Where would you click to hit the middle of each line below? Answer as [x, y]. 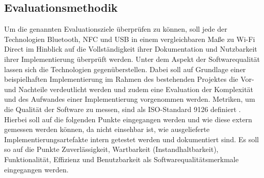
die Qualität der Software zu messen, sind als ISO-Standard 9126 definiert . [123, 109]
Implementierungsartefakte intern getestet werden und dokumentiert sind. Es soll [131, 139]
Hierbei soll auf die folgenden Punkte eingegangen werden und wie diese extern [128, 119]
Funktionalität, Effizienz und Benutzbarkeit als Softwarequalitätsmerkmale [121, 159]
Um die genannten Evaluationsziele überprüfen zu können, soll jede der [116, 29]
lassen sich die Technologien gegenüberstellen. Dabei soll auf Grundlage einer [125, 69]
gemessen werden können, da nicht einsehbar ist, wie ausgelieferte [107, 129]
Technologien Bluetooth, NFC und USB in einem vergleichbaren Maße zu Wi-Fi [130, 39]
